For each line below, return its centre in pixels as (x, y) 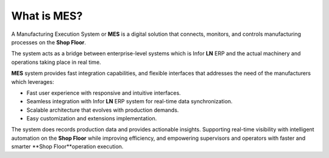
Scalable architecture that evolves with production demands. (103, 110)
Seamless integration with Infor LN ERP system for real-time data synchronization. (129, 101)
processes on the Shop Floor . (49, 42)
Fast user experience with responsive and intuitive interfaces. (104, 93)
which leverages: (33, 81)
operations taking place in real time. (56, 62)
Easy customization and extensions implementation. (92, 118)
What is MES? (47, 16)
